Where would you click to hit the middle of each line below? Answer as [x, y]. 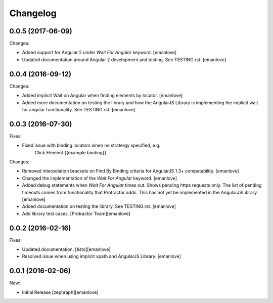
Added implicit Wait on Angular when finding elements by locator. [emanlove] [102, 96]
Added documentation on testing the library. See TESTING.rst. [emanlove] [99, 206]
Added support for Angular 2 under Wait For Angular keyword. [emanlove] [99, 53]
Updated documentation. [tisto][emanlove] [66, 249]
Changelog [33, 13]
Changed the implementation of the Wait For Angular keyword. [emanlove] [99, 178]
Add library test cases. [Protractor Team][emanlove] [76, 213]
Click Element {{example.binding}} [71, 152]
